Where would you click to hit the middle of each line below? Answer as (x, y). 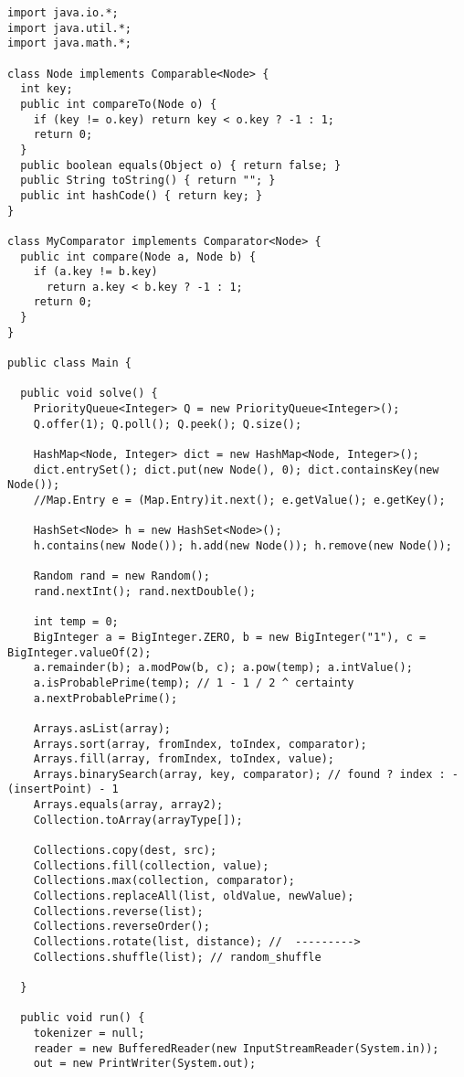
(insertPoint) (50, 789)
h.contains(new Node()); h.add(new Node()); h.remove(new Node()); (243, 545)
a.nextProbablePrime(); (105, 698)
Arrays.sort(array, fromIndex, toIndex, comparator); (200, 744)
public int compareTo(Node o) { (119, 104)
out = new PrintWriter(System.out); (145, 1064)
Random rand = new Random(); (121, 576)
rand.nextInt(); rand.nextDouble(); (145, 591)
